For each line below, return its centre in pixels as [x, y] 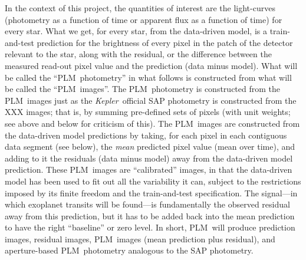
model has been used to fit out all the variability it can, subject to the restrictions [153, 181]
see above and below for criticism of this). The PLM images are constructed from [152, 123]
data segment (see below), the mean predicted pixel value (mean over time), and [150, 147]
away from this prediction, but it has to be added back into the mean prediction [150, 215]
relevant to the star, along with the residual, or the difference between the [138, 54]
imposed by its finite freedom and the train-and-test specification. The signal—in [151, 192]
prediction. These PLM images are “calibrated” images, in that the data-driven [149, 170]
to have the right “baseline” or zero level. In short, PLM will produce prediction [150, 227]
